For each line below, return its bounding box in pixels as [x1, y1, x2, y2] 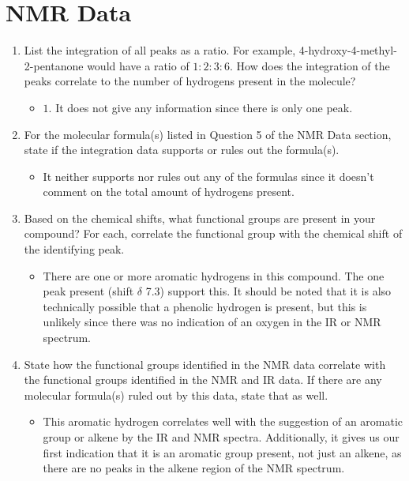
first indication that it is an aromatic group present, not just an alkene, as [43, 444, 402, 460]
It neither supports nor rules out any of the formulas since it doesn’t [43, 167, 374, 184]
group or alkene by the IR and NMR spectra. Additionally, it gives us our [43, 429, 400, 445]
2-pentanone [24, 57, 84, 73]
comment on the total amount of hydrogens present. [43, 183, 295, 200]
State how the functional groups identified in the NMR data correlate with [24, 355, 386, 372]
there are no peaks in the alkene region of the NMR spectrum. [43, 460, 345, 476]
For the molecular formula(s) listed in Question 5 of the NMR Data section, [24, 126, 392, 142]
